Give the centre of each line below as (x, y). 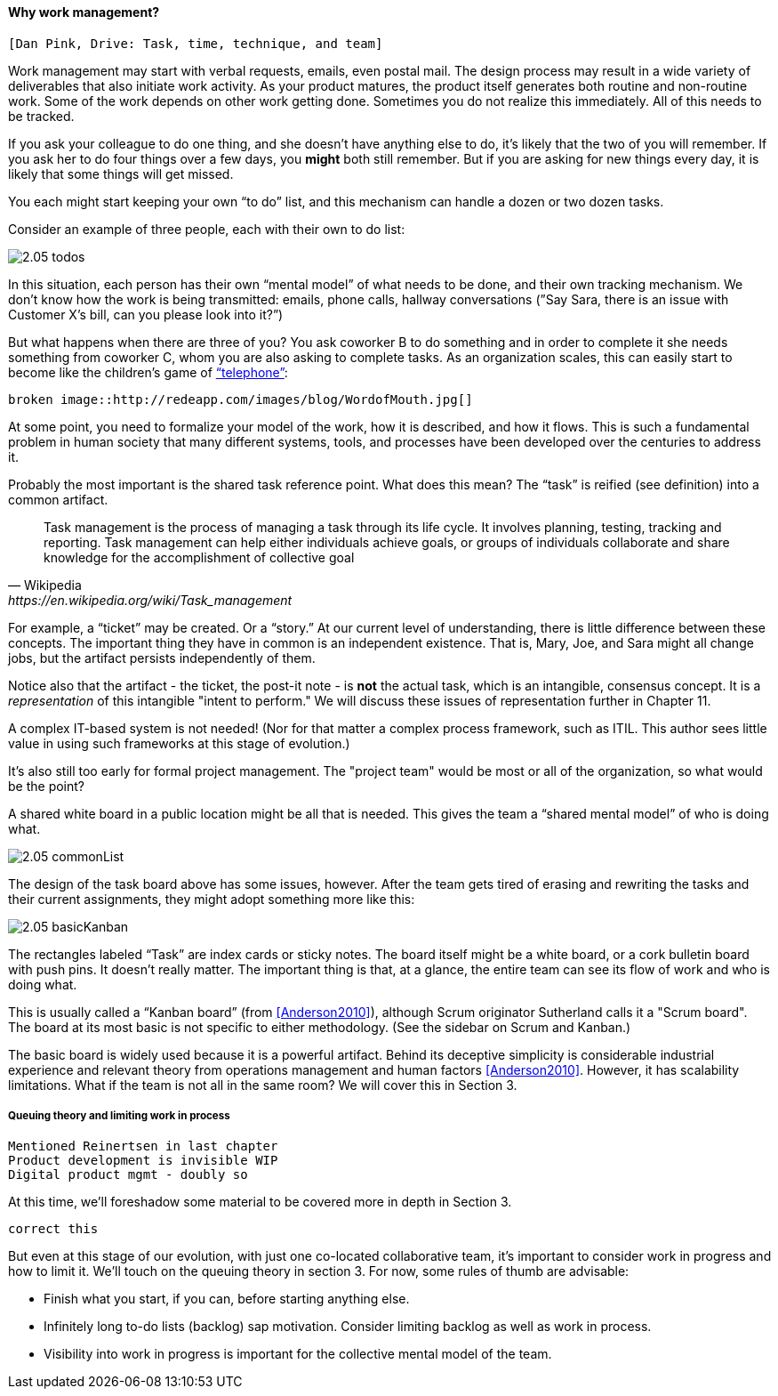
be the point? (46, 786)
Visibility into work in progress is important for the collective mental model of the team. (298, 1354)
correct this (53, 1229)
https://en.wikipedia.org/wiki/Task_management (150, 600)
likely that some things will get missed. (121, 173)
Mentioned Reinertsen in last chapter (143, 1146)
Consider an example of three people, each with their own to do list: (207, 229)
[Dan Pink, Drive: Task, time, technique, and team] (196, 43)
